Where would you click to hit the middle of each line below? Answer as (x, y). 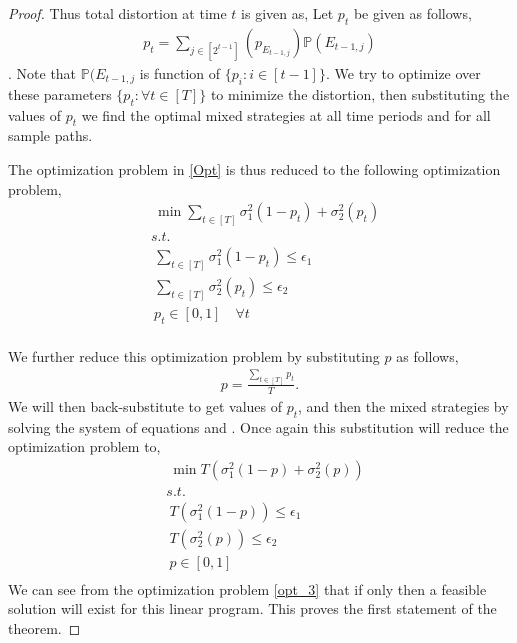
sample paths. (50, 135)
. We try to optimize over (403, 73)
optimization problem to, (84, 446)
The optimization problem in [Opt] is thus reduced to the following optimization (254, 169)
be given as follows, (412, 13)
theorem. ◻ (44, 628)
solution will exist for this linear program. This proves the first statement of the (252, 608)
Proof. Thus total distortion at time (117, 13)
